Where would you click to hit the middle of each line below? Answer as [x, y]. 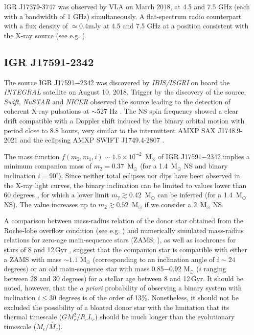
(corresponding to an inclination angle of [154, 259]
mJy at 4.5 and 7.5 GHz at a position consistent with [168, 26]
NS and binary [206, 166]
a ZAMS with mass [33, 259]
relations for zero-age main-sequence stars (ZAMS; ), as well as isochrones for [120, 240]
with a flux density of [36, 26]
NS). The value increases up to [50, 204]
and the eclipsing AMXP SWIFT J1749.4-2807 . [92, 140]
